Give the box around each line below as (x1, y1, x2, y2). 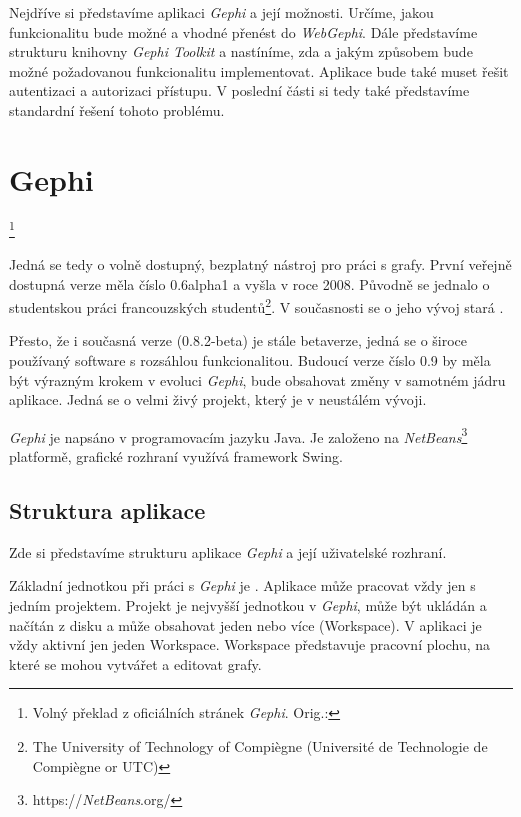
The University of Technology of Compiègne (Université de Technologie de (32, 735, 488, 756)
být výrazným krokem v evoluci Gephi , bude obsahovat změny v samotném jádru (9, 369, 506, 390)
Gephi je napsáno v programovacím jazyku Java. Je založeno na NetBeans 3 (9, 423, 468, 447)
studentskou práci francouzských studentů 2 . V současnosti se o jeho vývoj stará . (9, 294, 504, 317)
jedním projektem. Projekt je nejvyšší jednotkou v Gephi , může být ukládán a (9, 594, 487, 615)
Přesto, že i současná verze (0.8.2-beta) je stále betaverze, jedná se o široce (9, 330, 468, 351)
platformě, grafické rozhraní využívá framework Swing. (9, 446, 343, 466)
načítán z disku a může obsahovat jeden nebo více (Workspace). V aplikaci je (9, 614, 482, 635)
